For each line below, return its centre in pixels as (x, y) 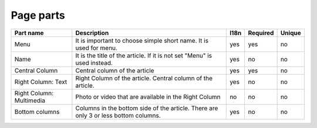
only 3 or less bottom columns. (118, 115)
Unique (291, 33)
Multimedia (30, 101)
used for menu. (96, 48)
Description (92, 33)
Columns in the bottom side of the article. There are (147, 108)
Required (261, 33)
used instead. (94, 63)
